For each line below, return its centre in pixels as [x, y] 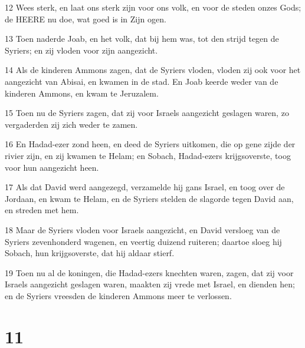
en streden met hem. [42, 210]
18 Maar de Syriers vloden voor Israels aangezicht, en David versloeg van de [142, 229]
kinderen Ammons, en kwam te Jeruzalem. [82, 93]
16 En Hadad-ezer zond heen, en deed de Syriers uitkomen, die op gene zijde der [150, 144]
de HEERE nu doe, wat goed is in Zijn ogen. [86, 19]
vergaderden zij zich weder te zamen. [71, 124]
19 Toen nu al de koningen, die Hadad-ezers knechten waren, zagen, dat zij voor [149, 272]
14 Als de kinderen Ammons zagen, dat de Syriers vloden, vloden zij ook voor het [153, 70]
